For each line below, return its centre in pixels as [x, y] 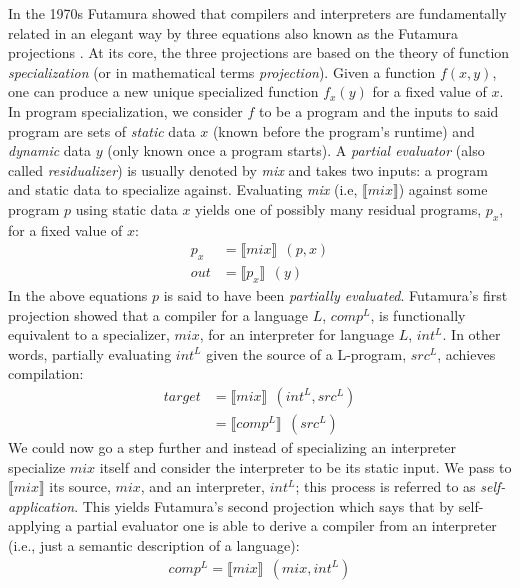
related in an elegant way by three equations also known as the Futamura [233, 32]
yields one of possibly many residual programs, [338, 208]
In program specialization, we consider [125, 110]
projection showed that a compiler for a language [158, 314]
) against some [443, 189]
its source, [80, 486]
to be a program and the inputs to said [378, 110]
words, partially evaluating [90, 353]
